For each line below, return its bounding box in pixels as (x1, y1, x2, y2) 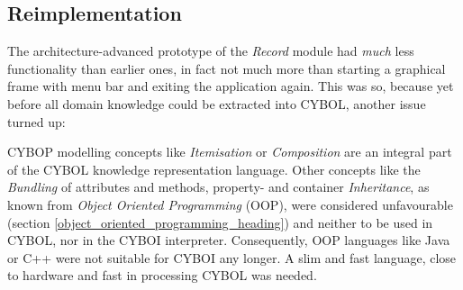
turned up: (7, 112, 66, 131)
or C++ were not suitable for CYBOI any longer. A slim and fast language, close (7, 248, 457, 267)
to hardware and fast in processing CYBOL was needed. (7, 266, 317, 285)
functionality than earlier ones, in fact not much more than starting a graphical (7, 59, 446, 77)
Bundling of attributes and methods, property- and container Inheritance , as (7, 177, 430, 196)
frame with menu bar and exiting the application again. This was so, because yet (7, 77, 454, 95)
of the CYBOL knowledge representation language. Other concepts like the (7, 159, 421, 178)
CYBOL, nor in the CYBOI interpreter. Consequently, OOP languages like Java (7, 231, 450, 249)
